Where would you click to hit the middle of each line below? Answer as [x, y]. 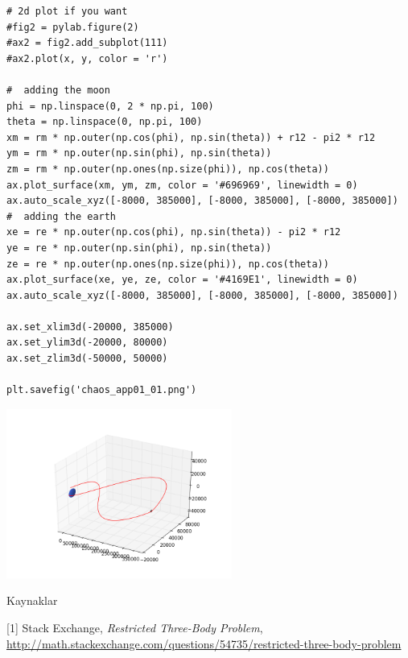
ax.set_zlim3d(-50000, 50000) [87, 359]
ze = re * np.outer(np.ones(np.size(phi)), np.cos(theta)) [168, 264]
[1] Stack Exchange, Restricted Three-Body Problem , [135, 628]
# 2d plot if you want [67, 11]
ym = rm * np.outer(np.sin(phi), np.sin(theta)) [139, 153]
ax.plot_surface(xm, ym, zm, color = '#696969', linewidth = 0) [182, 185]
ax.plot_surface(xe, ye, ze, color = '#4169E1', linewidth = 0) [182, 280]
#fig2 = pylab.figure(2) [73, 27]
